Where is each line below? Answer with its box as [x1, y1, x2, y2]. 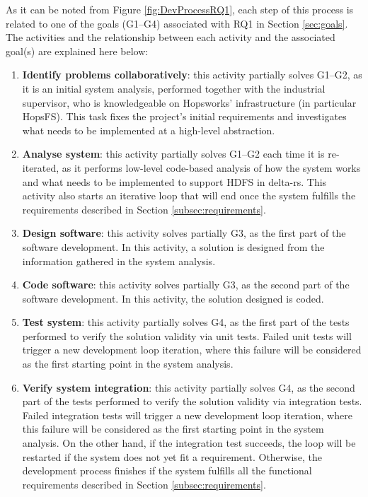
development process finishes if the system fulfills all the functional [22, 463, 312, 478]
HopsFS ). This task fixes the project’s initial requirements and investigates [22, 109, 347, 124]
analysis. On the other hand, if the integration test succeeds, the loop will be [22, 435, 356, 450]
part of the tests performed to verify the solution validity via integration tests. [22, 394, 362, 409]
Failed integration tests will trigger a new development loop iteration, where [22, 407, 352, 422]
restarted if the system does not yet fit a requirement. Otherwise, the [22, 449, 323, 464]
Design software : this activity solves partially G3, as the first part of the [22, 226, 346, 240]
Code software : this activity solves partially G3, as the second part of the [22, 277, 350, 292]
